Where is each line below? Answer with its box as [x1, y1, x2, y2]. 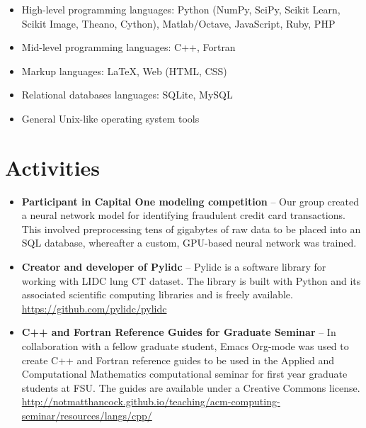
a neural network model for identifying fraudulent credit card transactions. [21, 208, 345, 223]
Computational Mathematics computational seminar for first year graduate [21, 366, 348, 381]
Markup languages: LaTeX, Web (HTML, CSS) [21, 63, 227, 78]
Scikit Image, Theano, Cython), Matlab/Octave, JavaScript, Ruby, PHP [21, 16, 336, 30]
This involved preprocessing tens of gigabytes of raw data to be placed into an [21, 221, 361, 236]
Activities [5, 152, 101, 181]
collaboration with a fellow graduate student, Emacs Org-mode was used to [21, 339, 349, 354]
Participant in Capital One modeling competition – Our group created [21, 193, 359, 208]
